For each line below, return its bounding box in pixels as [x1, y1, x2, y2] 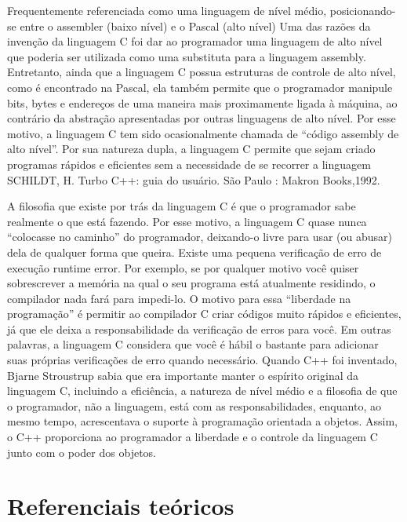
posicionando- [329, 2, 396, 18]
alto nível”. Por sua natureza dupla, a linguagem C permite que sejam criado [7, 141, 376, 157]
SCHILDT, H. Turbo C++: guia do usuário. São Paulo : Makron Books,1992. [7, 171, 380, 188]
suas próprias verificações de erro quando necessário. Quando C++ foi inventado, [7, 352, 398, 368]
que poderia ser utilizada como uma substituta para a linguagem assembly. [7, 48, 366, 64]
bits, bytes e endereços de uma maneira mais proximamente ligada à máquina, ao [7, 94, 398, 111]
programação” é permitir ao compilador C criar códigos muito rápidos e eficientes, [7, 305, 402, 322]
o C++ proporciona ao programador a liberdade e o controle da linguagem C [7, 429, 378, 445]
